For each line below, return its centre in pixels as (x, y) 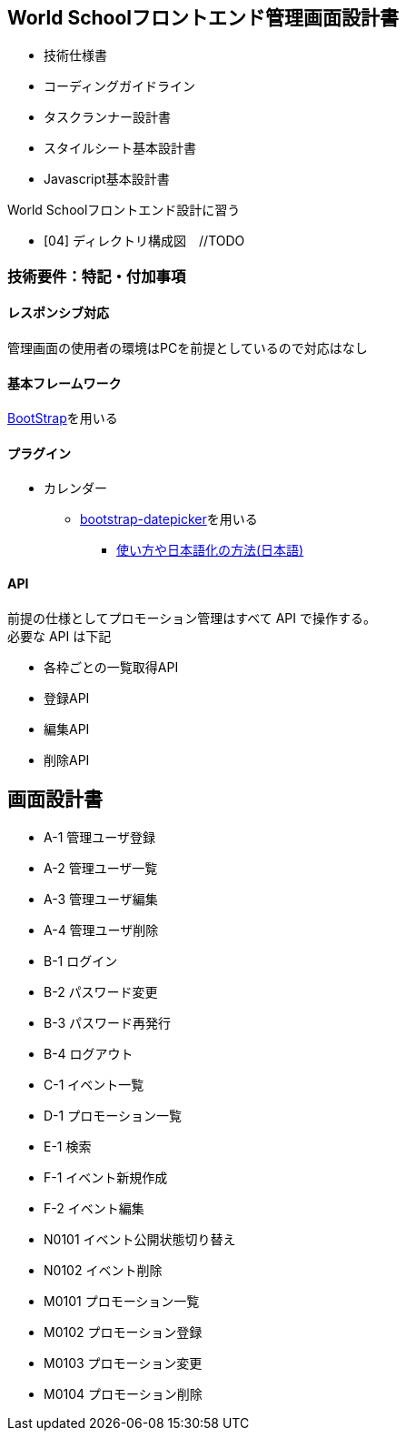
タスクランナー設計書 (107, 117)
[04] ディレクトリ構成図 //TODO (144, 241)
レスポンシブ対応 (58, 313)
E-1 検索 (68, 1146)
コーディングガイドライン (120, 86)
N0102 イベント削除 (103, 1270)
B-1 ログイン (81, 960)
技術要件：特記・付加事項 (97, 276)
